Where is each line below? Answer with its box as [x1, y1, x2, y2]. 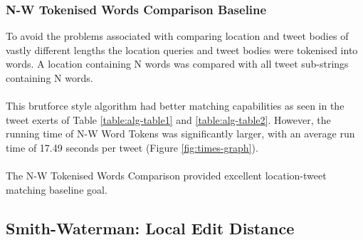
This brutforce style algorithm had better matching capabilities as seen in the [6, 98, 344, 113]
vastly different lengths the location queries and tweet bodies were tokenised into [6, 42, 358, 57]
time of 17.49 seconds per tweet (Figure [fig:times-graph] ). [6, 140, 258, 155]
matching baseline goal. [6, 182, 107, 197]
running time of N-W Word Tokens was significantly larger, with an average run [6, 126, 355, 141]
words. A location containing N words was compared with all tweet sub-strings [6, 56, 349, 71]
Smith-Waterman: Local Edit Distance [6, 216, 295, 239]
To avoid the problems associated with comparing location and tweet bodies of [6, 28, 349, 43]
